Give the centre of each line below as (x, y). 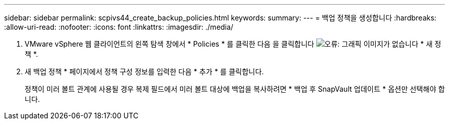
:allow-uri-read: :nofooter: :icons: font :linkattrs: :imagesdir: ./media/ (119, 27)
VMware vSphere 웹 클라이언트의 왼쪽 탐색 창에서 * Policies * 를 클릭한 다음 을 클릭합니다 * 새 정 (233, 44)
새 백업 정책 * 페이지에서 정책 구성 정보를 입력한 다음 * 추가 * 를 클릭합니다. (144, 71)
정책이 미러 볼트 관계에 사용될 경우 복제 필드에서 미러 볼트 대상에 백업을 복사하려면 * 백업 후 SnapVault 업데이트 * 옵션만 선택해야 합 (235, 89)
